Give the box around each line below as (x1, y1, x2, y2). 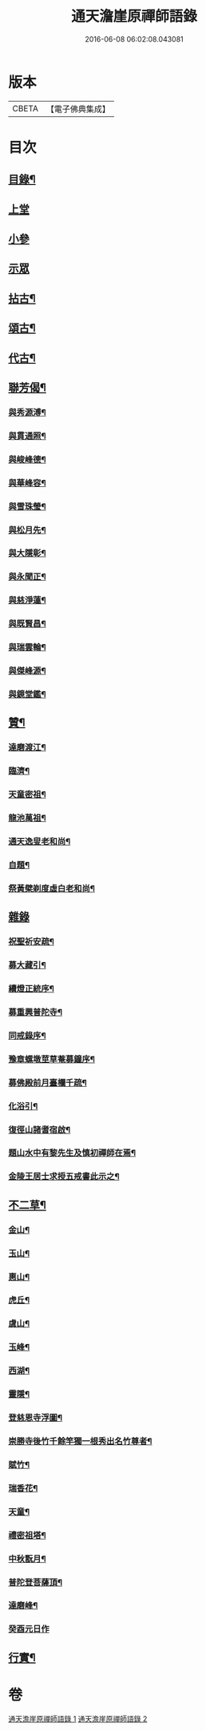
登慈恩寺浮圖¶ (8, 1412, 62, 1423)
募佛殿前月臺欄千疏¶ (8, 1077, 88, 1088)
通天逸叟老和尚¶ (8, 835, 71, 847)
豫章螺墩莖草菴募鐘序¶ (8, 1053, 96, 1065)
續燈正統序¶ (8, 983, 54, 994)
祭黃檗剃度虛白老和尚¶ (8, 883, 96, 894)
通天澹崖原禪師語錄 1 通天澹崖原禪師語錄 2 (8, 1713, 148, 1723)
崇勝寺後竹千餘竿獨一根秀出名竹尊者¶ (8, 1435, 153, 1447)
